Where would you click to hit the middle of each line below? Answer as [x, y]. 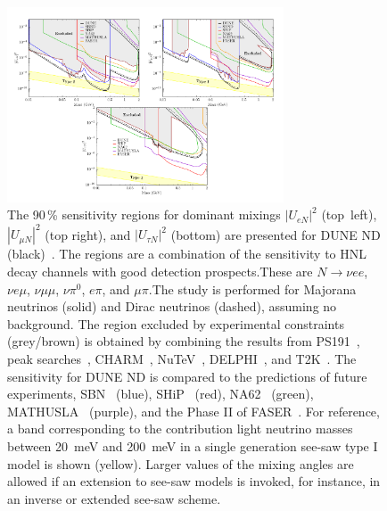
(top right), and [88, 234]
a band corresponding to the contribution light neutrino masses [180, 429]
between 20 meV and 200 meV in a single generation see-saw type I [193, 445]
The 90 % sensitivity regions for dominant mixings [144, 214]
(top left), [349, 214]
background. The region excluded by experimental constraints [176, 323]
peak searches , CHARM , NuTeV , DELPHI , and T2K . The [182, 358]
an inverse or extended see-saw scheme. [114, 498]
